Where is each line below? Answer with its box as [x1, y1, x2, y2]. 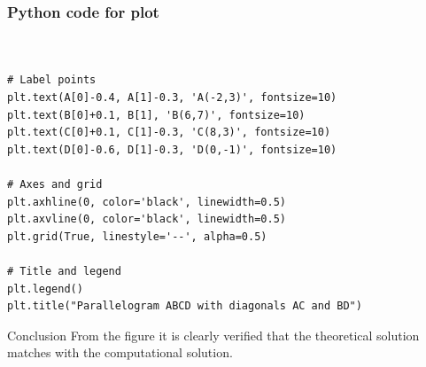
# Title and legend [7, 264, 121, 277]
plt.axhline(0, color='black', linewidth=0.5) [7, 195, 286, 208]
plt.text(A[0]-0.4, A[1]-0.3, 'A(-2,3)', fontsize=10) [7, 91, 337, 104]
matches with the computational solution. [7, 343, 233, 362]
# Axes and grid [7, 177, 103, 191]
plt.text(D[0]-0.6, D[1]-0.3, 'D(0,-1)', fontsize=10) [7, 143, 337, 156]
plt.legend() [7, 282, 83, 295]
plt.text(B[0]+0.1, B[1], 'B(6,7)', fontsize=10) [7, 108, 306, 121]
